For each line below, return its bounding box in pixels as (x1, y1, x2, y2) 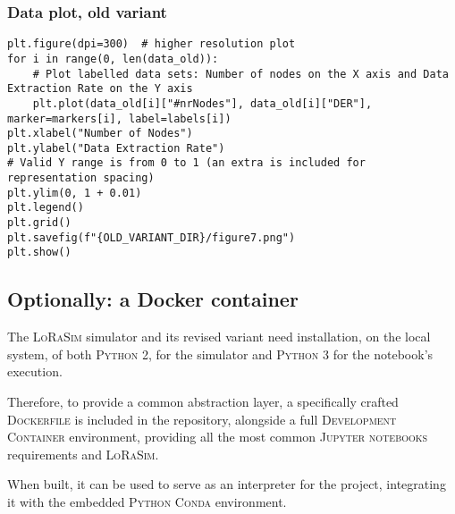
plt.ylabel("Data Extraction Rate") (7, 141, 225, 155)
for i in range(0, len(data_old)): (7, 52, 219, 65)
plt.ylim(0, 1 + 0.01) (7, 186, 142, 199)
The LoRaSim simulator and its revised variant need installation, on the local (7, 327, 431, 346)
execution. (7, 362, 63, 381)
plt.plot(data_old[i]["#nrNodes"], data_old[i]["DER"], (32, 97, 373, 110)
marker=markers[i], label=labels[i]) (7, 112, 232, 125)
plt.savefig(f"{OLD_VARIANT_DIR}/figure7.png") (7, 231, 296, 244)
